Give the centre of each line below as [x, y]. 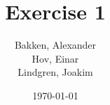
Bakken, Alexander [55, 45]
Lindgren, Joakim [55, 72]
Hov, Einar [55, 58]
